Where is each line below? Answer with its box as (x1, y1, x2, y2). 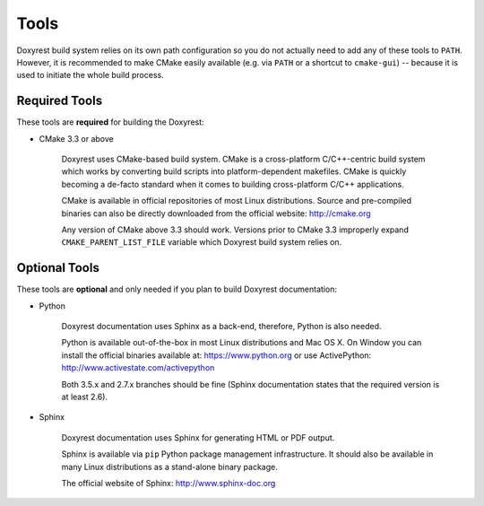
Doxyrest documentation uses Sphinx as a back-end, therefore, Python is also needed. (61, 321, 382, 332)
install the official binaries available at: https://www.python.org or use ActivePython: (61, 350, 372, 361)
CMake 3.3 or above (39, 133, 114, 144)
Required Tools (16, 93, 103, 109)
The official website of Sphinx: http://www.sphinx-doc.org (61, 477, 276, 488)
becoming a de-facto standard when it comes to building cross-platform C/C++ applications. (61, 179, 404, 189)
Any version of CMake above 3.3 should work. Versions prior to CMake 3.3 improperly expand (61, 224, 410, 235)
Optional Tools (16, 260, 100, 275)
